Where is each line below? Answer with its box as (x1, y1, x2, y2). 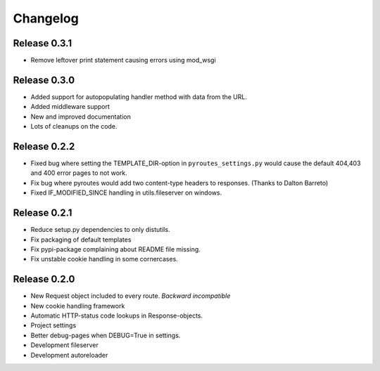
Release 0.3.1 (13, 37, 72, 49)
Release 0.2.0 (13, 273, 75, 285)
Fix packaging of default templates (30, 235, 132, 244)
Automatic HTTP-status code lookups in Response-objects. (30, 311, 203, 320)
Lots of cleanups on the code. (30, 122, 118, 131)
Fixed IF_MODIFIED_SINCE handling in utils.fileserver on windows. (30, 188, 222, 197)
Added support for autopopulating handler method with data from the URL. (30, 92, 248, 101)
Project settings (30, 321, 77, 330)
